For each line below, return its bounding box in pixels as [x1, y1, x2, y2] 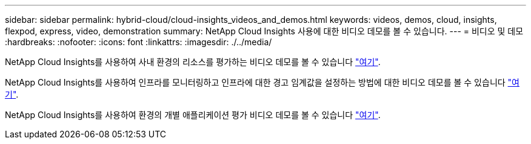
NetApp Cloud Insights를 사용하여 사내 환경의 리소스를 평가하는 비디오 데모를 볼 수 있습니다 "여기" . [5, 57, 381, 67]
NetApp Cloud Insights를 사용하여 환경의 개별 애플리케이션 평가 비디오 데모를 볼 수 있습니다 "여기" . [5, 110, 381, 120]
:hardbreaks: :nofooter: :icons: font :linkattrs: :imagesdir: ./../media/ [5, 37, 272, 47]
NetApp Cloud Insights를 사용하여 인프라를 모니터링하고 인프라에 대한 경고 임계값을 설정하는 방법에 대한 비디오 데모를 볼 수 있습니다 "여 [5, 77, 519, 87]
